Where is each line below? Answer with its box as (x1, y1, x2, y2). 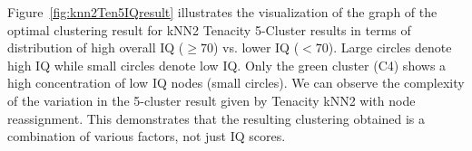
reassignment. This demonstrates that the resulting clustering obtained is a (7, 109, 426, 127)
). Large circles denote (328, 38, 452, 57)
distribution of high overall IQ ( (7, 38, 184, 57)
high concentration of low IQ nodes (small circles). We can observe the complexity (7, 73, 465, 92)
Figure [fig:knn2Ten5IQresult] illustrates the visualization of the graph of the (7, 3, 438, 21)
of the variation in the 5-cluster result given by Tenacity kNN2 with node (7, 90, 416, 109)
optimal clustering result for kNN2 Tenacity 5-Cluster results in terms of (7, 20, 411, 39)
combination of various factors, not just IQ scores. (7, 127, 286, 146)
